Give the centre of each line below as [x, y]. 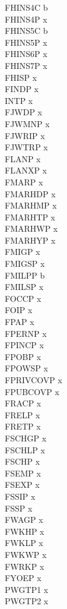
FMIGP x [23, 252]
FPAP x [20, 322]
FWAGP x [24, 520]
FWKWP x [26, 554]
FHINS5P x [26, 42]
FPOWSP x [26, 368]
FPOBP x [23, 356]
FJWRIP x [25, 135]
